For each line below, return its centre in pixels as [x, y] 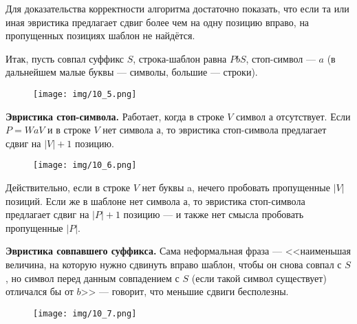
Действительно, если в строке [68, 187]
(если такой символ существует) [259, 278]
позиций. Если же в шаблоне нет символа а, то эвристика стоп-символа [155, 201]
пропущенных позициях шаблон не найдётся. [100, 35]
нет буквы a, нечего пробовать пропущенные [236, 187]
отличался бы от [40, 291]
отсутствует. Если [313, 116]
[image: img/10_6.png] [85, 165]
